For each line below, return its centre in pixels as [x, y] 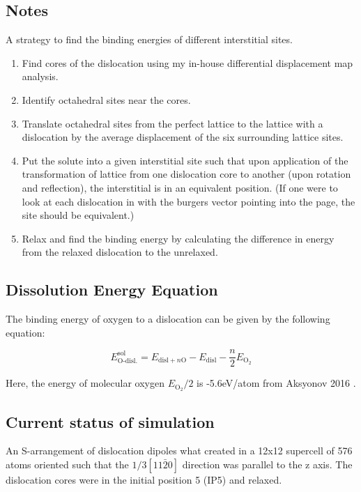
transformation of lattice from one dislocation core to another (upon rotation [186, 174]
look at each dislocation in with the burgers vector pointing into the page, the [189, 201]
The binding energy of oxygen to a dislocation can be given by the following [168, 319]
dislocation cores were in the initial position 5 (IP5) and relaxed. [144, 480]
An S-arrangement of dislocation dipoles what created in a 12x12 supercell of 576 [179, 451]
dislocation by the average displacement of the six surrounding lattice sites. [183, 137]
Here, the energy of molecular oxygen [85, 383]
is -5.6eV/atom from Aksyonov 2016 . [276, 383]
